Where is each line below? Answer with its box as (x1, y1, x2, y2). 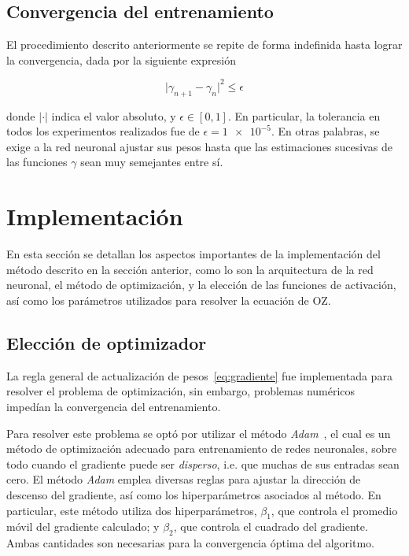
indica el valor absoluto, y (51, 107, 176, 124)
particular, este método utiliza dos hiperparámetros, (6, 502, 257, 518)
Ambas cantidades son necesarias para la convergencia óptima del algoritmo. (6, 535, 374, 551)
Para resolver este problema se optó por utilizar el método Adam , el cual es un (6, 424, 391, 441)
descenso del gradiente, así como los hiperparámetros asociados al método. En (6, 486, 381, 502)
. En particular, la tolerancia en (227, 107, 381, 124)
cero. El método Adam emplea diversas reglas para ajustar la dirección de (6, 471, 361, 487)
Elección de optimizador (6, 330, 207, 354)
